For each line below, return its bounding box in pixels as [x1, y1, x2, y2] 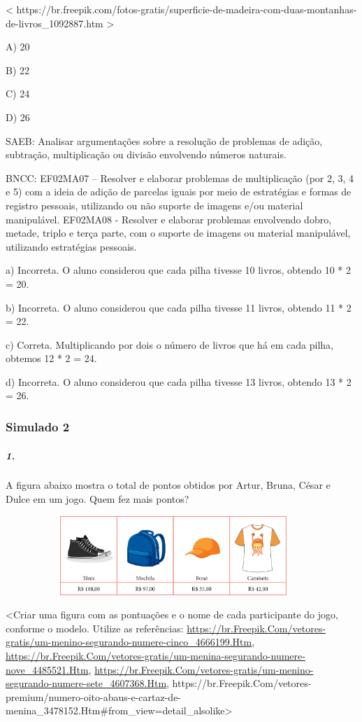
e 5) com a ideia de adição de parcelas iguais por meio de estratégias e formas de [6, 184, 352, 199]
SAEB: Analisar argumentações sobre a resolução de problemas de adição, [6, 133, 323, 148]
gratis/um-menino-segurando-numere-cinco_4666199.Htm [6, 634, 252, 649]
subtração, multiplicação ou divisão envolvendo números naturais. [6, 147, 287, 162]
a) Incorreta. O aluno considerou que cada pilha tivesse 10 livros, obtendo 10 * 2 [6, 263, 351, 277]
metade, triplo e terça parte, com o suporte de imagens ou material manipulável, [6, 225, 351, 240]
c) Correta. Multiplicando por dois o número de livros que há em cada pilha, [6, 337, 333, 352]
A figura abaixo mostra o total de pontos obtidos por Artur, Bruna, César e [6, 478, 331, 492]
